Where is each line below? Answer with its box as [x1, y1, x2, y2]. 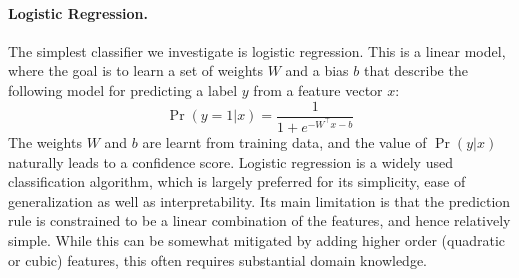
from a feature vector [253, 79, 383, 100]
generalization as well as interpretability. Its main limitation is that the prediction [8, 190, 511, 211]
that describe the [363, 60, 468, 81]
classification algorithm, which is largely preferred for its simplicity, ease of [8, 171, 466, 192]
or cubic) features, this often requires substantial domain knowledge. [8, 249, 428, 270]
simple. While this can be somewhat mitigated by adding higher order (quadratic [8, 230, 506, 251]
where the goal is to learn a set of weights [8, 60, 263, 81]
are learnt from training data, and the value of [142, 132, 427, 153]
